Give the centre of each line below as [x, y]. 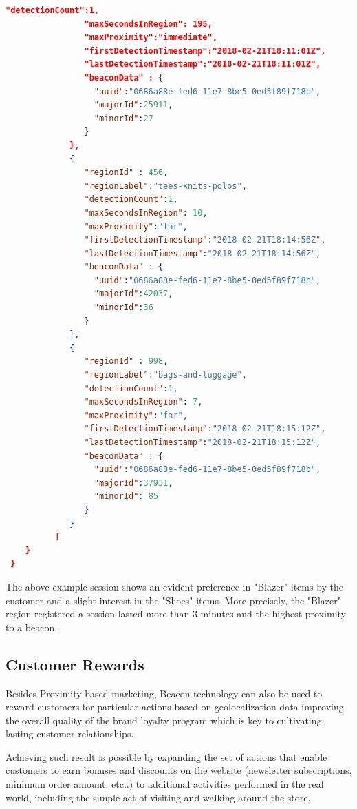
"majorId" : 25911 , [133, 105]
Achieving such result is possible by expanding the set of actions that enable [166, 756]
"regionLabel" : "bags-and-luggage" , [165, 375]
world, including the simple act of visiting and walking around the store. [158, 797]
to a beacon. [32, 627]
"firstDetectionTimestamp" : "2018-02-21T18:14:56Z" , [205, 240]
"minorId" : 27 [123, 118]
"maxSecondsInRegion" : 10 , [146, 213]
